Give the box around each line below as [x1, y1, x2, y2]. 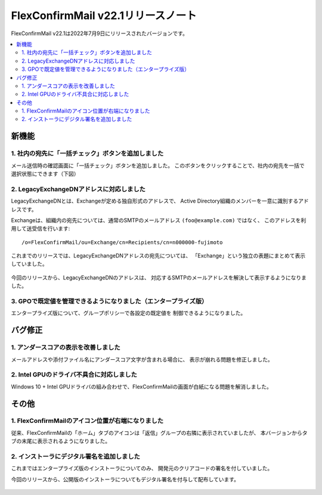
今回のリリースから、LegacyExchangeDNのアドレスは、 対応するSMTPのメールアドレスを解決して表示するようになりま [11, 274, 307, 281]
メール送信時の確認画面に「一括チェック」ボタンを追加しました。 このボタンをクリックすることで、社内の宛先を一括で [11, 161, 305, 169]
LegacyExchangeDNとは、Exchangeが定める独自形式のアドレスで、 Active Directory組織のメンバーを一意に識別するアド [11, 197, 309, 205]
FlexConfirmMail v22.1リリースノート [11, 9, 197, 22]
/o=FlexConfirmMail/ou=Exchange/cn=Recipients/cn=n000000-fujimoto [21, 239, 223, 245]
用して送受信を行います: [11, 225, 70, 232]
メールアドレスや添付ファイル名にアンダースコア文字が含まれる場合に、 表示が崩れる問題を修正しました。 [11, 356, 274, 363]
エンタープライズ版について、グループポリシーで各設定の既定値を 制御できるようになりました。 [11, 310, 246, 317]
